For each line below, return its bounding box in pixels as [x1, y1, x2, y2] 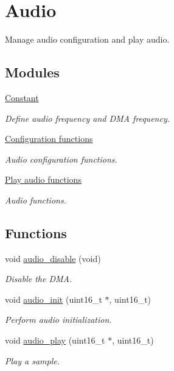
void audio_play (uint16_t [5, 334, 105, 347]
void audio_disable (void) [5, 252, 101, 264]
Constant [5, 91, 39, 104]
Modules [5, 63, 60, 82]
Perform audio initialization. [5, 313, 112, 326]
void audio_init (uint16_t [5, 292, 102, 305]
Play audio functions [5, 173, 82, 186]
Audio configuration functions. [5, 152, 117, 165]
